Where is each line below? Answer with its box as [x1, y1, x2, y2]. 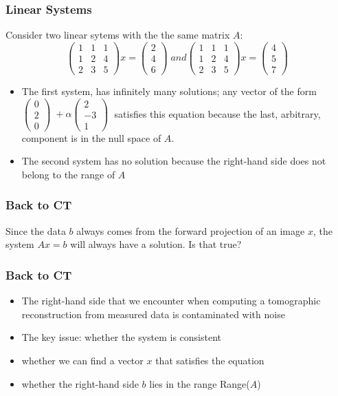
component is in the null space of [21, 130, 161, 145]
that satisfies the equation [155, 353, 264, 367]
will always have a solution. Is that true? [70, 237, 242, 251]
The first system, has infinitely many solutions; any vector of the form [21, 83, 317, 98]
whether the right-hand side [21, 376, 139, 390]
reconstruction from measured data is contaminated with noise [21, 306, 285, 321]
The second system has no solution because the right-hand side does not [21, 154, 326, 168]
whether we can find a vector [21, 353, 144, 367]
